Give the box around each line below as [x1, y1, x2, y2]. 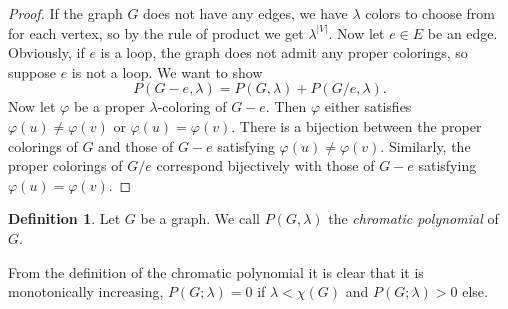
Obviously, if [8, 42, 85, 63]
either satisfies [324, 96, 412, 117]
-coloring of [157, 96, 227, 117]
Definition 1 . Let [8, 208, 121, 229]
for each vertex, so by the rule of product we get [8, 22, 304, 43]
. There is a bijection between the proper [231, 115, 482, 136]
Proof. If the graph [8, 3, 123, 23]
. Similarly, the [380, 135, 471, 156]
